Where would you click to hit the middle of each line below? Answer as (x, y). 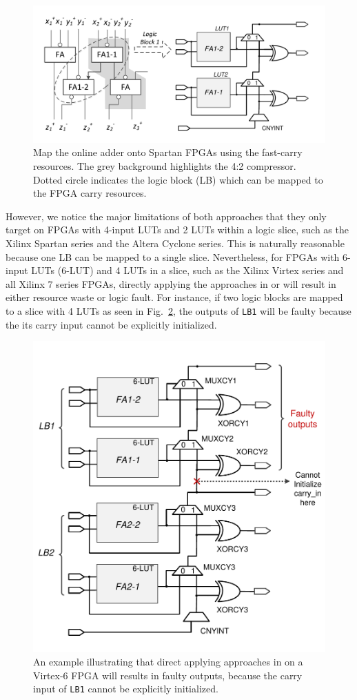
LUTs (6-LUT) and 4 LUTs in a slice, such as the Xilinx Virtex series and (187, 270)
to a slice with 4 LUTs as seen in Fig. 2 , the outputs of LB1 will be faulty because (178, 310)
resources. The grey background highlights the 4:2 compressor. (165, 165)
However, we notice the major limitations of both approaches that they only (166, 216)
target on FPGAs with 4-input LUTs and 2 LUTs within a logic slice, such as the (177, 230)
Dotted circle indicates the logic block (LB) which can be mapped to (178, 179)
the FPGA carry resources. (90, 193)
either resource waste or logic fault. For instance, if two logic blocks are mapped (174, 297)
